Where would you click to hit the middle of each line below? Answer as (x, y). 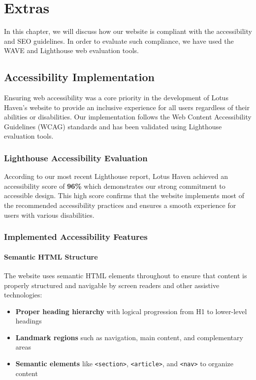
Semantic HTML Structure (51, 256)
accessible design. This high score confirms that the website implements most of (124, 195)
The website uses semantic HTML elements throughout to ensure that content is (126, 275)
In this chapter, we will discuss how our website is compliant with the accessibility (128, 31)
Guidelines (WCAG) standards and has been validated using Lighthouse (113, 126)
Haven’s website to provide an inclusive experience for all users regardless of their (127, 107)
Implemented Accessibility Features (76, 237)
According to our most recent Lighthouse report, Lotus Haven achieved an (116, 176)
